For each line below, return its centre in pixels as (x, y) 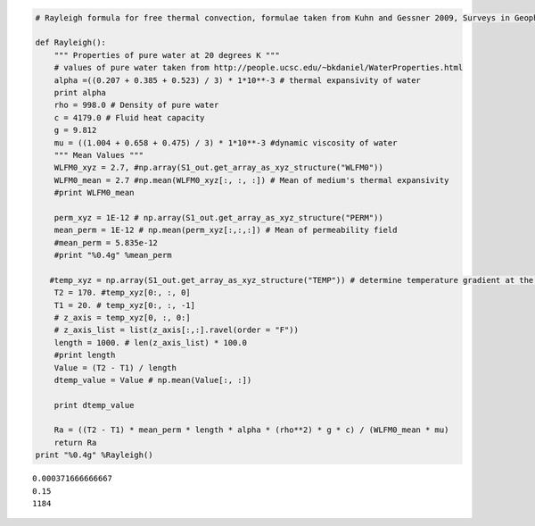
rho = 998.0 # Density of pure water (136, 105)
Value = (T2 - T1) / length (115, 367)
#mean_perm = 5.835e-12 (106, 242)
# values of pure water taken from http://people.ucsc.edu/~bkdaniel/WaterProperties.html (259, 68)
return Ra (75, 443)
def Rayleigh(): (71, 43)
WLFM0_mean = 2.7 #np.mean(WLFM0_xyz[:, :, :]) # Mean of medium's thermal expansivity (251, 180)
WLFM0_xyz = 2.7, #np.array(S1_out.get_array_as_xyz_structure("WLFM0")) (218, 168)
